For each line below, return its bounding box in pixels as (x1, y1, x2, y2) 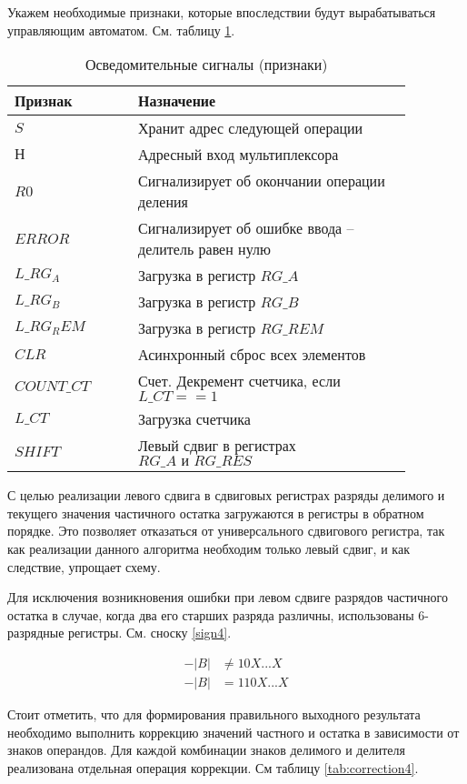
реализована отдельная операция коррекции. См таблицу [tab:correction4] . (7, 758, 419, 777)
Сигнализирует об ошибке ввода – (138, 217, 354, 239)
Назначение (138, 90, 216, 112)
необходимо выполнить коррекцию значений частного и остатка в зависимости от (7, 722, 460, 741)
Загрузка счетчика (138, 408, 251, 430)
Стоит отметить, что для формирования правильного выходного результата (7, 705, 421, 723)
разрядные (7, 623, 65, 642)
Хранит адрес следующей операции (138, 117, 363, 139)
